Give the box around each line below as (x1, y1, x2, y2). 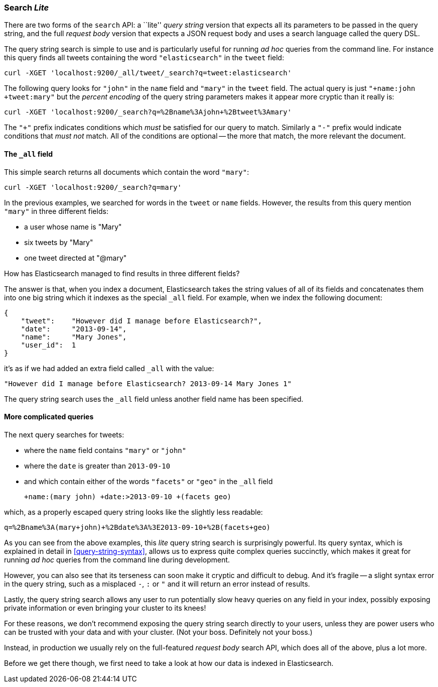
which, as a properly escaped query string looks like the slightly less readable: (4, 507, 263, 516)
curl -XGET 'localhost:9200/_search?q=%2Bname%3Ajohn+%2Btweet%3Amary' (4, 108, 292, 117)
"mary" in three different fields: (4, 206, 108, 215)
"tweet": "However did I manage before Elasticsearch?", (21, 316, 262, 325)
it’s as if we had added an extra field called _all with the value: (4, 364, 214, 373)
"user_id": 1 (21, 340, 76, 349)
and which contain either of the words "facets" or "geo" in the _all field (24, 477, 273, 486)
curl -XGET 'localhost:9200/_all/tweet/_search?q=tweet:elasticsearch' (4, 69, 292, 77)
